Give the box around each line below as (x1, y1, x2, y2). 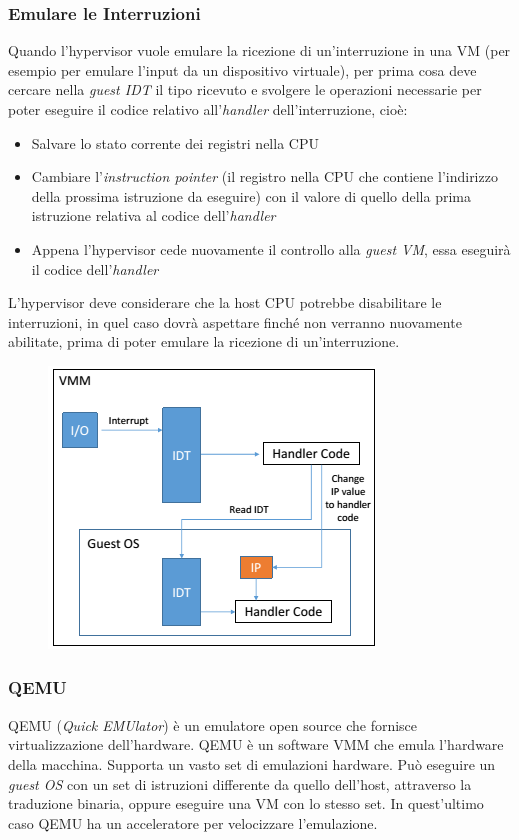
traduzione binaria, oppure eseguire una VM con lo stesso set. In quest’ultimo (8, 793, 484, 814)
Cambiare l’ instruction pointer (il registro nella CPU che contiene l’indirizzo (31, 166, 498, 187)
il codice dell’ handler (31, 258, 159, 279)
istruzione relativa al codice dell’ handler (31, 205, 276, 226)
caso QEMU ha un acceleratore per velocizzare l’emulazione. (8, 812, 378, 833)
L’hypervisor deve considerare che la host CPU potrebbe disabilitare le (8, 292, 442, 313)
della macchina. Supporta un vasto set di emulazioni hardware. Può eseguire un (8, 753, 496, 774)
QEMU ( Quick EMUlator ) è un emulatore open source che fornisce (8, 714, 418, 735)
